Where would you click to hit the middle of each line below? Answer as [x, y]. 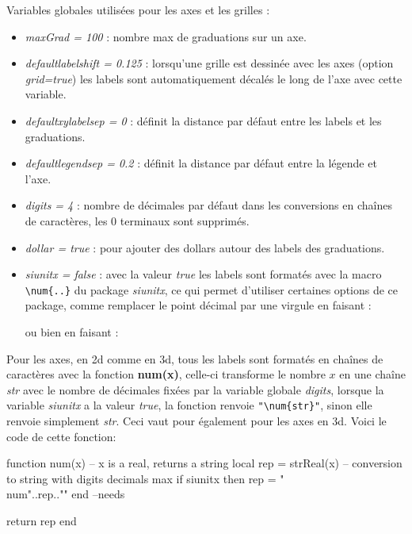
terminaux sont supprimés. [185, 220]
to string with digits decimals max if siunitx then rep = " [145, 478]
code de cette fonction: [61, 436]
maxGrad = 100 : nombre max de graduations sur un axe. [166, 36]
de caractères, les [66, 220]
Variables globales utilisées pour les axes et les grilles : [138, 10]
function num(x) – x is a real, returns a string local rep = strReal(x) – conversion [204, 463]
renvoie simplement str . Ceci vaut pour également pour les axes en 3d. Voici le [196, 421]
